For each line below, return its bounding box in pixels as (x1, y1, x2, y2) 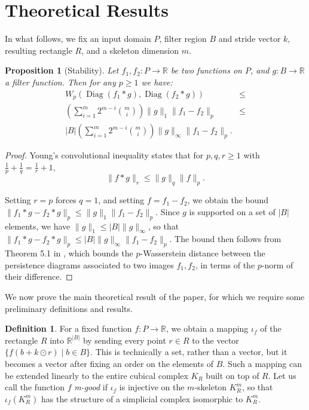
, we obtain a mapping (166, 322, 249, 335)
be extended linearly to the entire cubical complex (5, 369, 188, 381)
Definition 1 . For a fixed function (5, 322, 132, 335)
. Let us (268, 369, 296, 381)
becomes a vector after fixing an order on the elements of (5, 357, 214, 369)
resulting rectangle (5, 44, 72, 56)
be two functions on (170, 64, 242, 77)
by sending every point (82, 333, 166, 346)
